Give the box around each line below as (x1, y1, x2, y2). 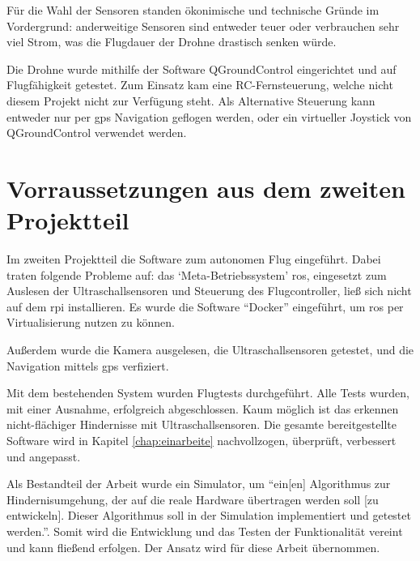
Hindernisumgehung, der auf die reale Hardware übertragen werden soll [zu (6, 490, 379, 507)
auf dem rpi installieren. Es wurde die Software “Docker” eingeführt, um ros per (6, 298, 404, 315)
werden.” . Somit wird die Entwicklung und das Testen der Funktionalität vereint (6, 522, 403, 539)
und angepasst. (6, 448, 81, 465)
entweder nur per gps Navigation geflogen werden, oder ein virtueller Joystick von (6, 108, 412, 125)
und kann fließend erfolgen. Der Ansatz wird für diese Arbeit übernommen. (6, 538, 380, 555)
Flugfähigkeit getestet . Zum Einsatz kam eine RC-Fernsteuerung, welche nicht (6, 76, 393, 93)
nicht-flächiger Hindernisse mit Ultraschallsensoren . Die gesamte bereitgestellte (6, 416, 397, 433)
